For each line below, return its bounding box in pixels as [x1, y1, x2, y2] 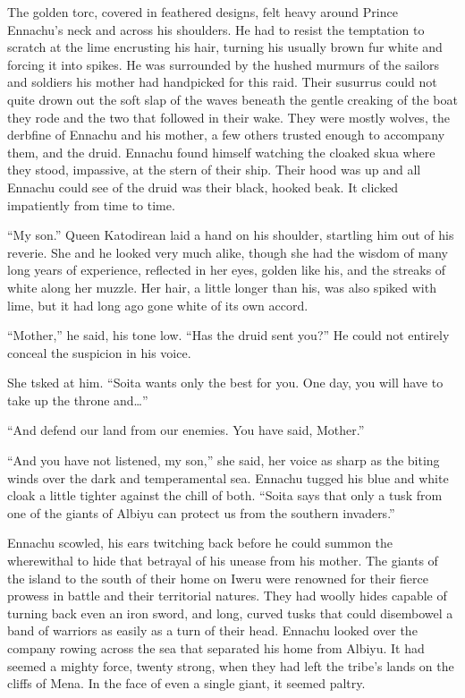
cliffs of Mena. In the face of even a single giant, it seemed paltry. [7, 674, 366, 693]
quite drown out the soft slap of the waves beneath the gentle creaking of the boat [7, 89, 458, 108]
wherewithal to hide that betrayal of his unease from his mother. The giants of [7, 551, 438, 570]
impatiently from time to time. [7, 195, 175, 214]
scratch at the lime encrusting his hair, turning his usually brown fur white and [7, 38, 443, 56]
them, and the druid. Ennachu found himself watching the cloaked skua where [7, 142, 435, 161]
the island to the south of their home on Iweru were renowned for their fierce [7, 568, 428, 587]
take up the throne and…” [7, 390, 148, 409]
